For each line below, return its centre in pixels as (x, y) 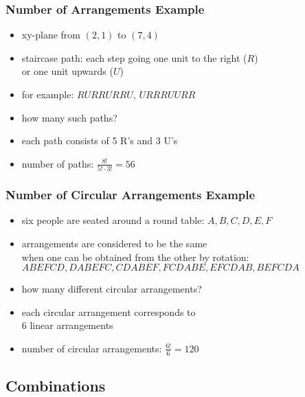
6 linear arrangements (67, 325)
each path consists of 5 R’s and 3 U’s (100, 140)
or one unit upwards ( (67, 71)
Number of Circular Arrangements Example (131, 195)
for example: (48, 94)
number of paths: (58, 163)
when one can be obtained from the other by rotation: (135, 257)
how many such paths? (69, 117)
